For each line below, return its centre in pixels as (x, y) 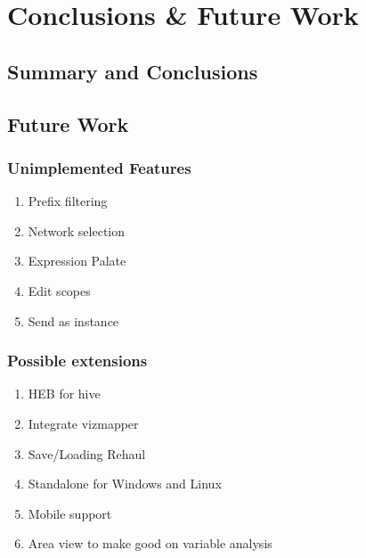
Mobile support (70, 513)
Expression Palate (77, 261)
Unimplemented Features (99, 167)
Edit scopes (59, 290)
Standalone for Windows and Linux (125, 484)
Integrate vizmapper (83, 423)
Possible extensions (77, 361)
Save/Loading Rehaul (87, 453)
